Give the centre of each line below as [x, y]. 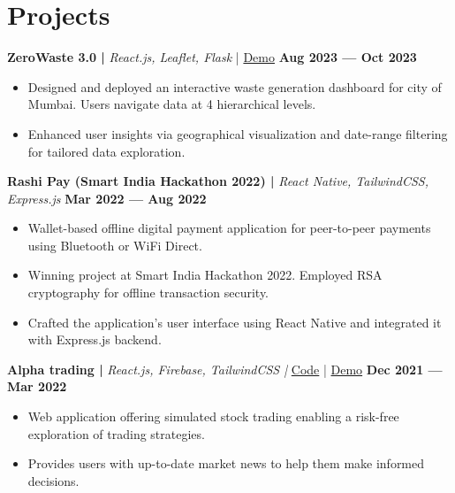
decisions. [53, 480]
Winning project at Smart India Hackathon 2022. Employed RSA [205, 275]
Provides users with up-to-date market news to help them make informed [226, 463]
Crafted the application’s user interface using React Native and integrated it [235, 322]
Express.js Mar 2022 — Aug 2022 [107, 198]
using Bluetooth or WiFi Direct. [115, 245]
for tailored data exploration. [106, 151]
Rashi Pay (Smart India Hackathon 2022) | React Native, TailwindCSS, [218, 181]
